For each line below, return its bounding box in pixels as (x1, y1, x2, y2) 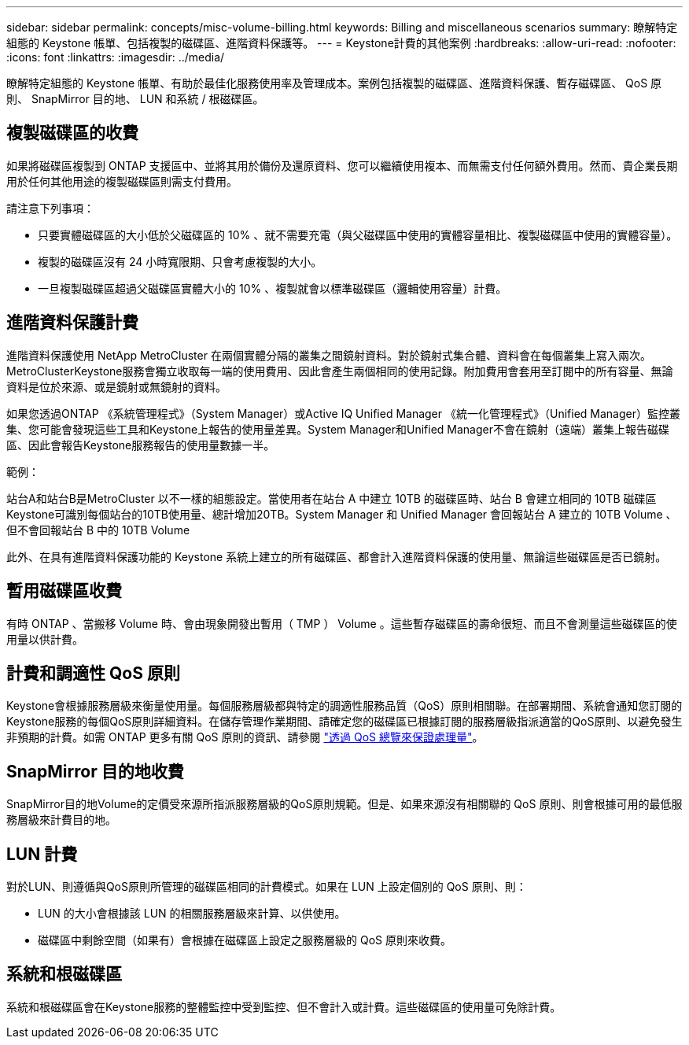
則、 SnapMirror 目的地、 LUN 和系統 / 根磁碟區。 (6, 92, 264, 105)
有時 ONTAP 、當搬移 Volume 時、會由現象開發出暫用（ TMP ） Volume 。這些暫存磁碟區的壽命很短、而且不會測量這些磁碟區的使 (6, 616, 677, 630)
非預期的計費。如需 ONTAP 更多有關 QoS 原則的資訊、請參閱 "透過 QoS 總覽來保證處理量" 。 (6, 730, 484, 744)
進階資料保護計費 (6, 312, 138, 333)
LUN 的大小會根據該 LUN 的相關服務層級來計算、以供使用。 (38, 907, 346, 921)
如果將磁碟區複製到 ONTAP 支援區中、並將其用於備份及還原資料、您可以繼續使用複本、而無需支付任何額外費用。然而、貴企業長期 (6, 158, 678, 172)
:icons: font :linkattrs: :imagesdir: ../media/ (6, 50, 225, 64)
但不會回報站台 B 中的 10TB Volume (6, 522, 190, 537)
